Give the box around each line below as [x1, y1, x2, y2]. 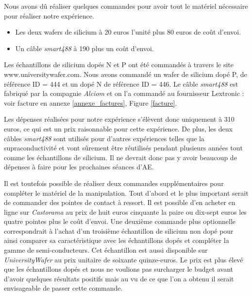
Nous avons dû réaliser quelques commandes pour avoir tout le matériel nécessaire [4, 1, 248, 11]
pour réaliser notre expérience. [4, 10, 94, 20]
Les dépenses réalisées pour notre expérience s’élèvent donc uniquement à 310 [4, 114, 235, 124]
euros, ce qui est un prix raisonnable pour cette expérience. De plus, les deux [4, 123, 233, 133]
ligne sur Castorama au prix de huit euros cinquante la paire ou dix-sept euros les [4, 206, 247, 217]
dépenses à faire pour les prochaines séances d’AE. [4, 162, 154, 172]
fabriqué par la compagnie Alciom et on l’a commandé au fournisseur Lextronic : [4, 88, 244, 98]
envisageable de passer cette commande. [4, 283, 123, 293]
